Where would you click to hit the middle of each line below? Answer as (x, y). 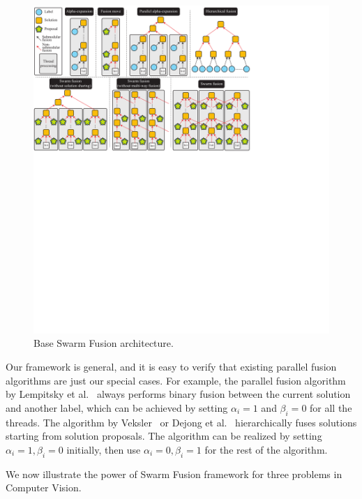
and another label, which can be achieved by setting (117, 407)
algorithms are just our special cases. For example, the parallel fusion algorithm (176, 380)
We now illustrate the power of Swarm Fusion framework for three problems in (174, 474)
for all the (331, 407)
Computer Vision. (44, 487)
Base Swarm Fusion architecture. (104, 343)
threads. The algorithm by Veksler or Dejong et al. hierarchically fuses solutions (181, 422)
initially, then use (104, 449)
